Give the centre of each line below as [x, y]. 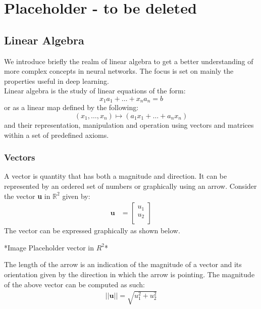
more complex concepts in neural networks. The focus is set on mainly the [119, 71]
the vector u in [27, 196]
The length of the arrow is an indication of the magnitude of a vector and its [123, 264]
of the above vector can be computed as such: [74, 284]
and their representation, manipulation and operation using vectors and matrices [129, 125]
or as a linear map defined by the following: [71, 107]
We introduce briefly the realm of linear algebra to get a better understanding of [129, 61]
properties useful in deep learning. [57, 81]
